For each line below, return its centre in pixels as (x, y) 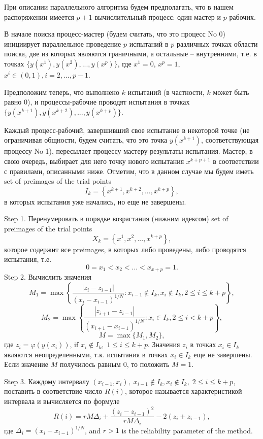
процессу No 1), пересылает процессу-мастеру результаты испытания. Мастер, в (128, 151)
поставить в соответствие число (53, 391)
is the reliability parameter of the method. (187, 430)
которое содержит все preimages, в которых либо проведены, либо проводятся (125, 249)
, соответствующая (230, 140)
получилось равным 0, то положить (114, 364)
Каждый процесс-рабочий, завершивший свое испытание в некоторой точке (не (127, 130)
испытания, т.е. (28, 259)
